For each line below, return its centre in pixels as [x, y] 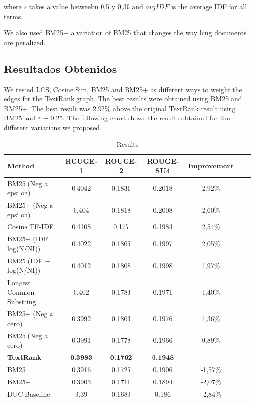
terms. [13, 16]
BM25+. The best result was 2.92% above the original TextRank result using [120, 108]
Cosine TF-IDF [30, 226]
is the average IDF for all [209, 6]
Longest [19, 282]
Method [21, 165]
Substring [22, 301]
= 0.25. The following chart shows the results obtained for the [136, 118]
